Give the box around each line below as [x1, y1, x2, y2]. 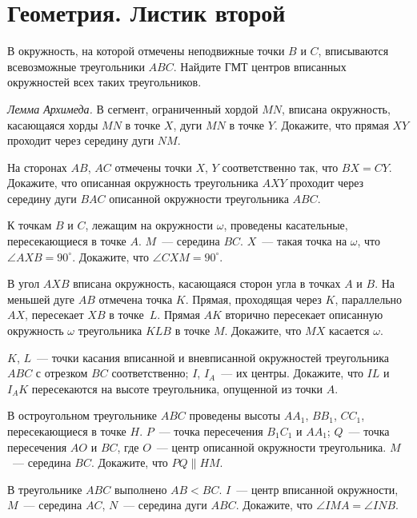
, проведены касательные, [223, 217, 348, 233]
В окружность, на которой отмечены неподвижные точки [7, 42, 285, 59]
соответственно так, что [222, 158, 339, 175]
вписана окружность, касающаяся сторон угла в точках [73, 275, 341, 292]
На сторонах [7, 158, 67, 175]
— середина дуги [123, 496, 207, 513]
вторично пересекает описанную [225, 306, 383, 323]
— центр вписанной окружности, [236, 480, 399, 497]
